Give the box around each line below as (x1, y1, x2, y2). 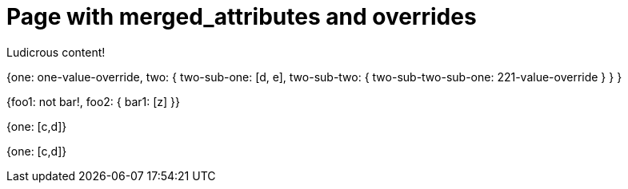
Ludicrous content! (6, 45, 106, 59)
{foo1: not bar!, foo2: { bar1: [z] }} (6, 94, 181, 108)
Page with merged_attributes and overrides (6, 3, 477, 30)
